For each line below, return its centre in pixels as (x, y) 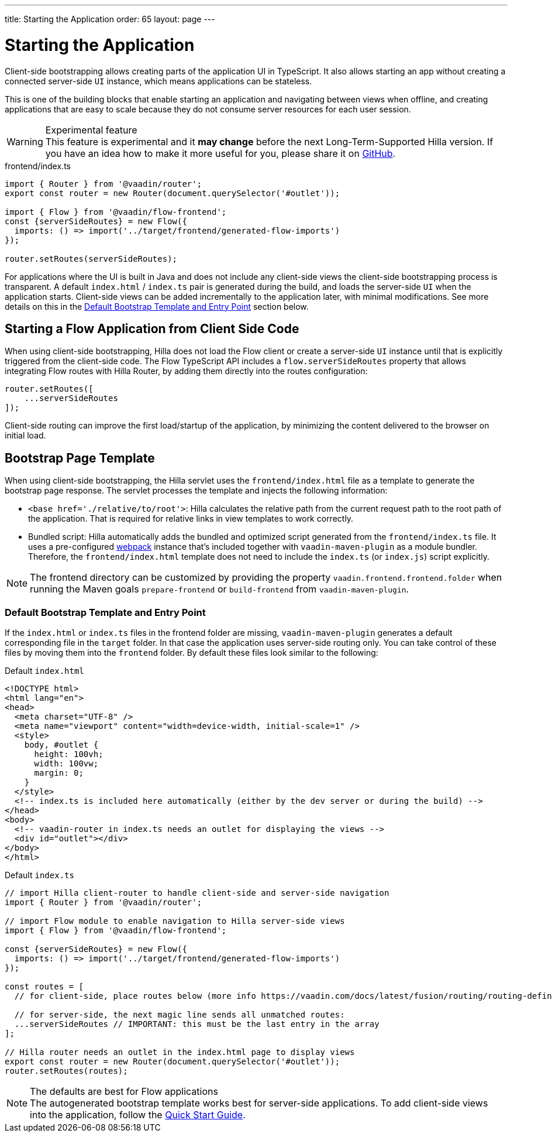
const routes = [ (44, 986)
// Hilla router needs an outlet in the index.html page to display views (180, 1052)
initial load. (25, 436)
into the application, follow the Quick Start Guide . (138, 1114)
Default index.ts (39, 875)
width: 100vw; (66, 763)
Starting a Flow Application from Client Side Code (152, 328)
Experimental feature (91, 130)
